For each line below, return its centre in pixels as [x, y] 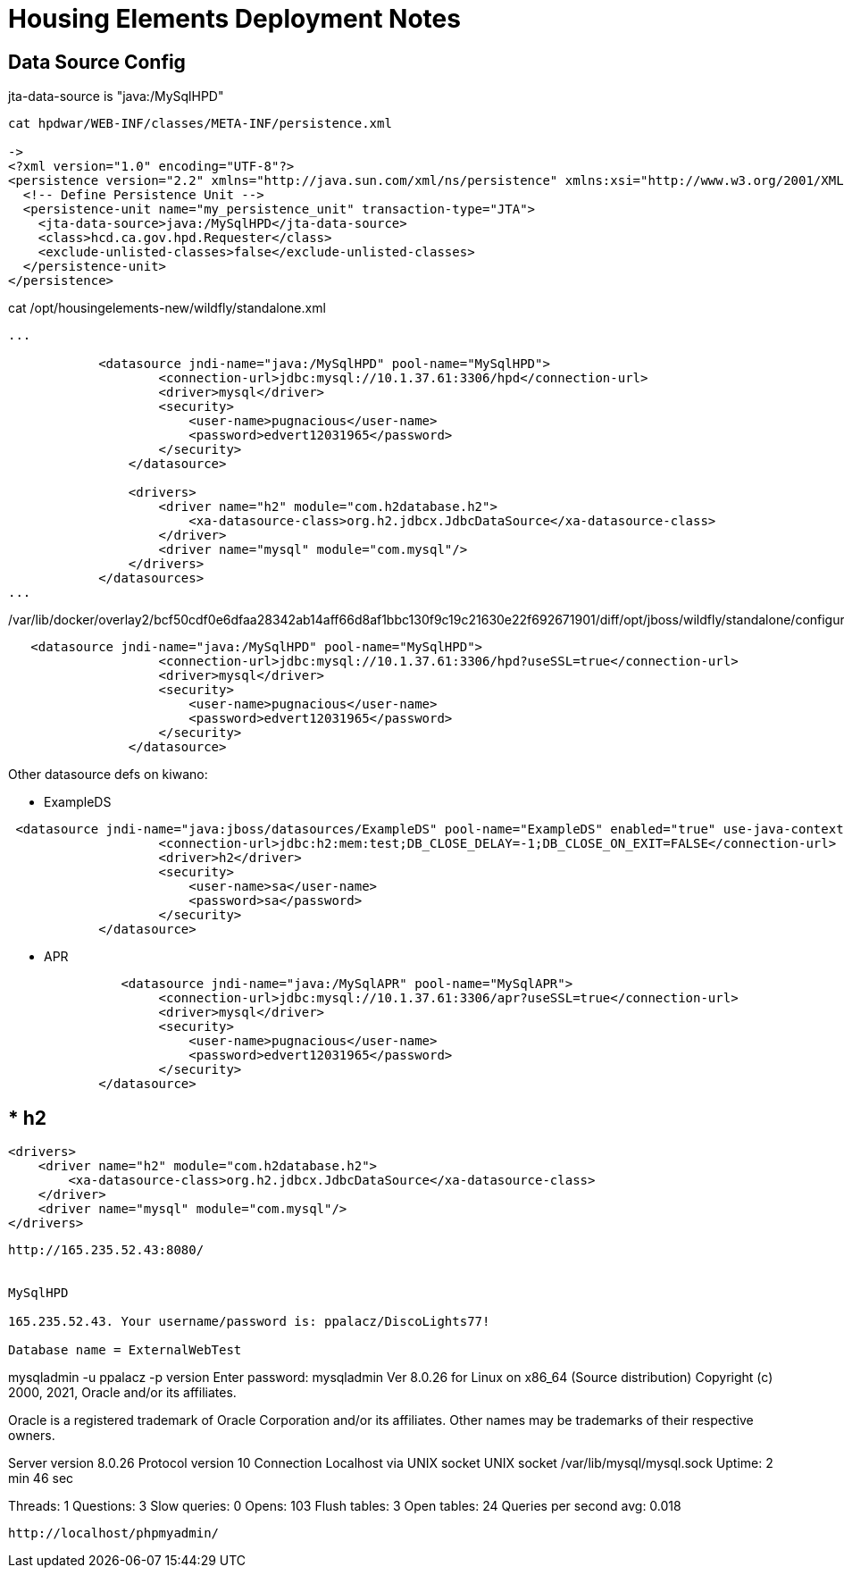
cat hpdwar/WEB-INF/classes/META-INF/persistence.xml [200, 124]
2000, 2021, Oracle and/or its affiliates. [122, 1393]
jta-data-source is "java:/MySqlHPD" [116, 96]
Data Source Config [97, 62]
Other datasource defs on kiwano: [108, 775]
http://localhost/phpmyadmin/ [114, 1533]
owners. [32, 1436]
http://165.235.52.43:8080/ [106, 1250]
